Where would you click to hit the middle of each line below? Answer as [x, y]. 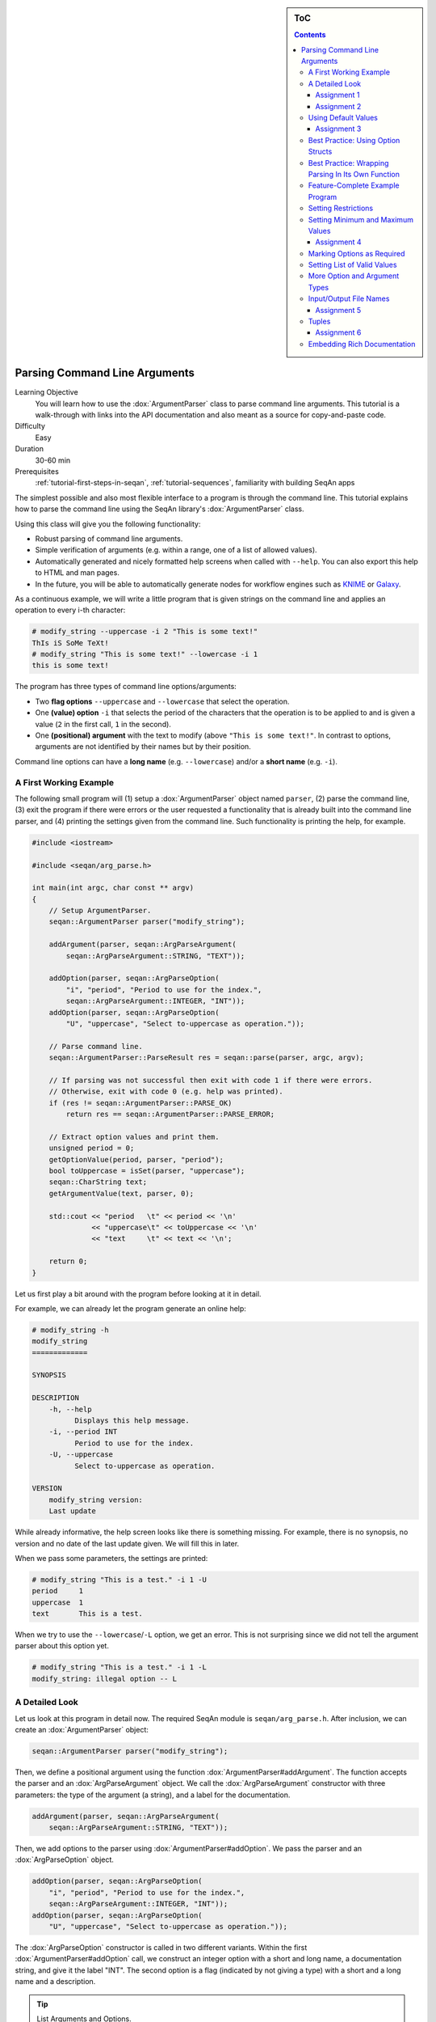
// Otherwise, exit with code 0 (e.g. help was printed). [166, 1091]
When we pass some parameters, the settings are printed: [111, 1558]
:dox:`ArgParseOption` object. [65, 1859]
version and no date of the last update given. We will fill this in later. [127, 1543]
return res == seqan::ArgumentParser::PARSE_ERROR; [170, 1115]
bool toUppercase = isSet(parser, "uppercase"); [147, 1171]
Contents [310, 35]
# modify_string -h [70, 1330]
